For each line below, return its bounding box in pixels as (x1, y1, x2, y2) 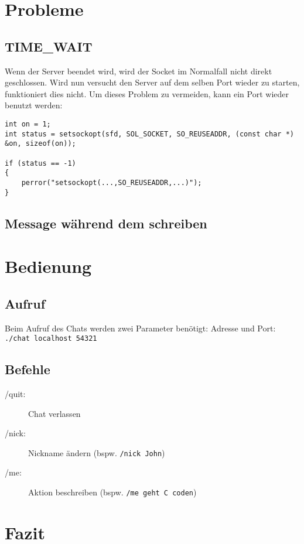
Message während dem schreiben (5, 214, 207, 232)
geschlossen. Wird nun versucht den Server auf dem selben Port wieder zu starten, (5, 76, 300, 88)
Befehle (5, 360, 50, 378)
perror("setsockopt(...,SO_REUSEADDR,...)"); (21, 178, 202, 187)
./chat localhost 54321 (5, 334, 97, 343)
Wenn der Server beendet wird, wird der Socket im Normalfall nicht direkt (5, 64, 272, 77)
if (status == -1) (5, 159, 76, 167)
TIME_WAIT (5, 37, 93, 55)
